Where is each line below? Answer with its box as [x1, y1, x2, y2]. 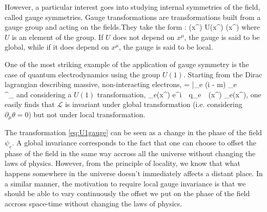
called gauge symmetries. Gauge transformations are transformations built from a [5, 11, 261, 22]
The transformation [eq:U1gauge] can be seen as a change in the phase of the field [5, 127, 262, 138]
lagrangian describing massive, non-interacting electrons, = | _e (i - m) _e [5, 79, 237, 90]
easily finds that [5, 99, 55, 110]
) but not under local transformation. [28, 109, 146, 119]
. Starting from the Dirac [183, 69, 262, 79]
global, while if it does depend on [5, 41, 109, 52]
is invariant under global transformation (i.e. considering [65, 99, 242, 110]
